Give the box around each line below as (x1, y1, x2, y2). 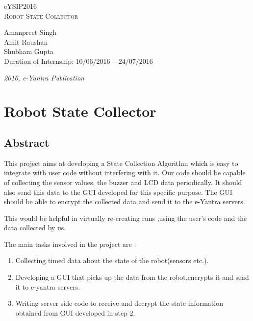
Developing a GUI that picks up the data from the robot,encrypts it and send (15, 272, 249, 282)
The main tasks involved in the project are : (4, 239, 136, 249)
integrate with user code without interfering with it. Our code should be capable (4, 167, 246, 178)
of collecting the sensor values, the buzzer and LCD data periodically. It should (4, 177, 242, 187)
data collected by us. (4, 222, 66, 233)
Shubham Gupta (4, 46, 53, 56)
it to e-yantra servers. (15, 281, 80, 292)
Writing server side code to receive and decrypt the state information (15, 298, 223, 308)
